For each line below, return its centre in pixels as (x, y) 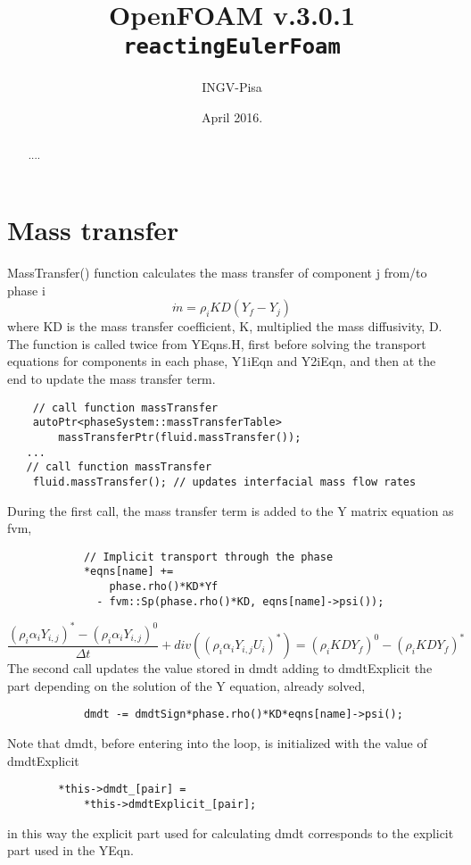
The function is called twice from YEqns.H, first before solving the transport (217, 343)
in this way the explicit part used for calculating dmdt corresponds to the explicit (231, 832)
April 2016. (232, 117)
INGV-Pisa (232, 87)
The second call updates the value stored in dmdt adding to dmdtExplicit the (220, 668)
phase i (26, 290)
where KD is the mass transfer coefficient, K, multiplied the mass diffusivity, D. (225, 326)
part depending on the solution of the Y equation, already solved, (186, 685)
